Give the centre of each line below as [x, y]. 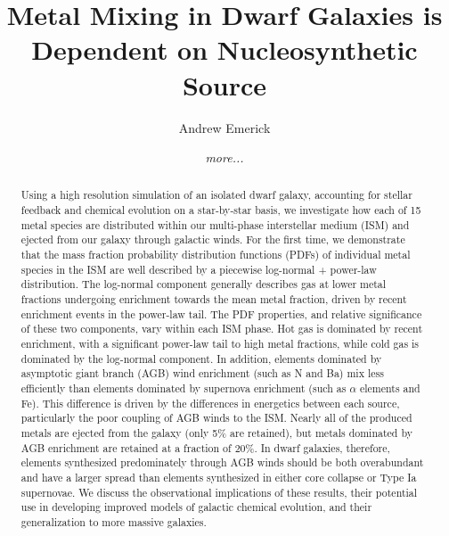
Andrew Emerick [224, 127]
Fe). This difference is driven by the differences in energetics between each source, [210, 403]
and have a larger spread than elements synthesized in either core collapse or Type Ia [219, 477]
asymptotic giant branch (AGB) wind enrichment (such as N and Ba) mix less [202, 373]
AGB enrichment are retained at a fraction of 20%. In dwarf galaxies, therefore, [205, 447]
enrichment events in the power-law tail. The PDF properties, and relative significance [221, 313]
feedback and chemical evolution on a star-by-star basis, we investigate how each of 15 [221, 210]
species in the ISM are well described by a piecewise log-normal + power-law [199, 269]
